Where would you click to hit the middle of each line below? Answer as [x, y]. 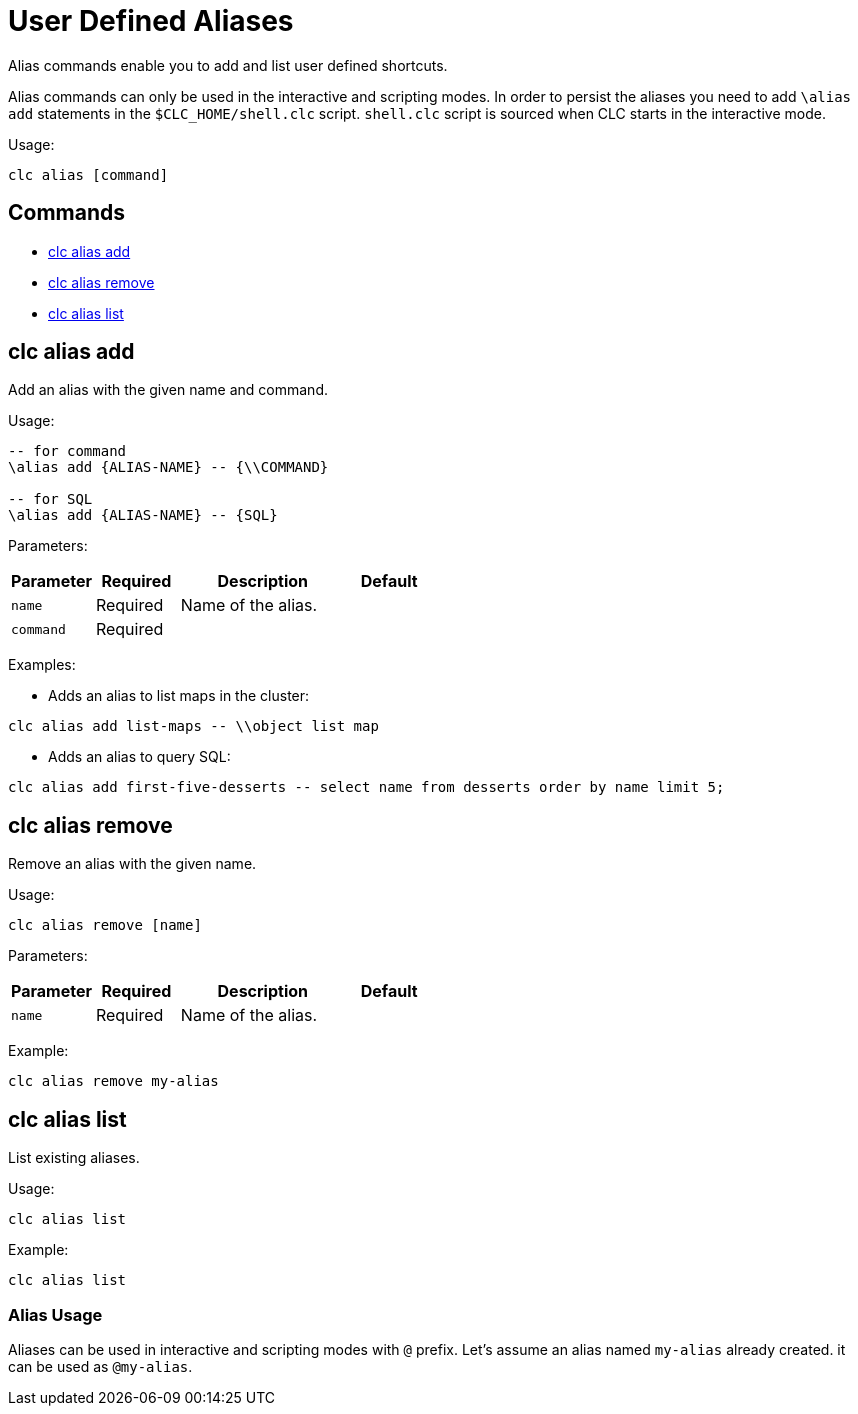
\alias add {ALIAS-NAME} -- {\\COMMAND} [168, 467]
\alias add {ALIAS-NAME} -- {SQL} [143, 515]
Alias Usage [55, 1314]
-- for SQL [50, 499]
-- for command [67, 451]
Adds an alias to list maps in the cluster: [179, 696]
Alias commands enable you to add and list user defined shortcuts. [228, 65]
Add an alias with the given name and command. [168, 390]
